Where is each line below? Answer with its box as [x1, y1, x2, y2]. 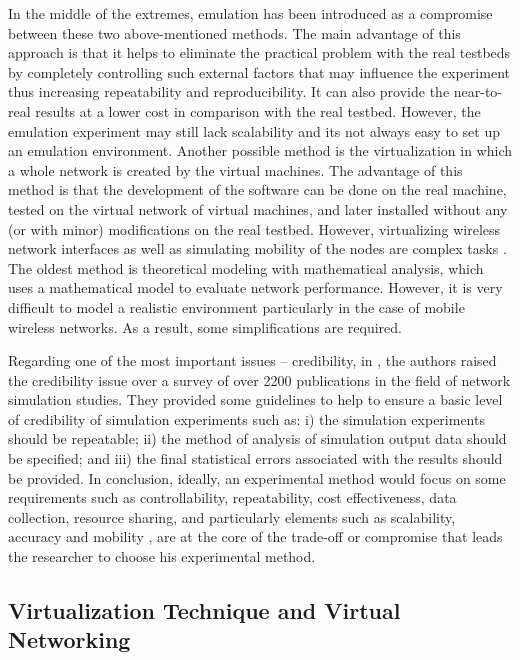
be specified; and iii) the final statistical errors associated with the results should [8, 448, 503, 469]
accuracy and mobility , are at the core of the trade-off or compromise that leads [8, 526, 503, 547]
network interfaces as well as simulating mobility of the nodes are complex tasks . [8, 238, 507, 259]
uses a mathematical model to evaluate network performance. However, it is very [8, 277, 503, 298]
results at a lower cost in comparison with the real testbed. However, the [35, 100, 481, 121]
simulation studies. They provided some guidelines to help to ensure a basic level [8, 389, 503, 410]
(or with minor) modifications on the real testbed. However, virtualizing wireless [8, 218, 501, 239]
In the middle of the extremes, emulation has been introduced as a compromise [8, 3, 493, 23]
